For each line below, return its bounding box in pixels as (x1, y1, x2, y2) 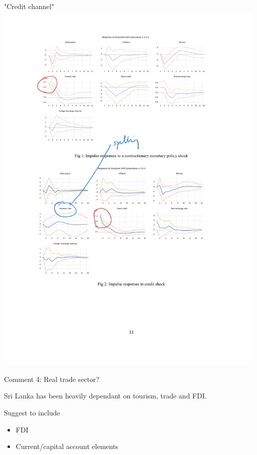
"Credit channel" (4, 1, 54, 11)
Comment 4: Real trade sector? (4, 373, 99, 384)
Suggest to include (4, 407, 60, 418)
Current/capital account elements (15, 441, 118, 451)
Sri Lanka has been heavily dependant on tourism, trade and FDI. (4, 390, 207, 401)
